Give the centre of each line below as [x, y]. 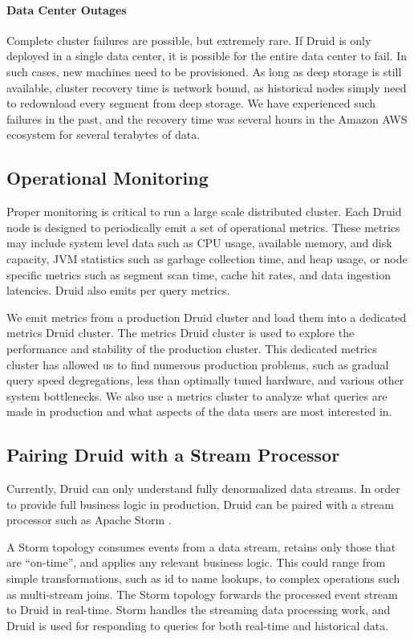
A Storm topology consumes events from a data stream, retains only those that [201, 546]
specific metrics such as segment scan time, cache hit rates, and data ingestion [199, 274]
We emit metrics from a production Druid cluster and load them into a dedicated [207, 317]
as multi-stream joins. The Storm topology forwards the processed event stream [202, 594]
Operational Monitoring [108, 178]
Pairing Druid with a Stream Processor [173, 455]
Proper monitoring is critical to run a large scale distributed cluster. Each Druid [204, 212]
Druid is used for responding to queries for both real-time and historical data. [198, 625]
